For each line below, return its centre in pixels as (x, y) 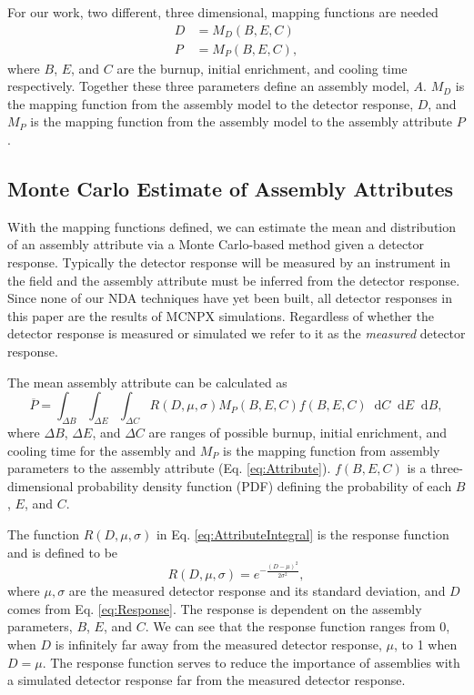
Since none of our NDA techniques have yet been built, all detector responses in (230, 298)
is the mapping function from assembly (332, 450)
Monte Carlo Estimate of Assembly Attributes (231, 189)
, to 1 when (425, 645)
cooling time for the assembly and (102, 450)
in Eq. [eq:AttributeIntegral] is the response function (303, 534)
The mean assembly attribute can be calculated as (147, 382)
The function (43, 534)
